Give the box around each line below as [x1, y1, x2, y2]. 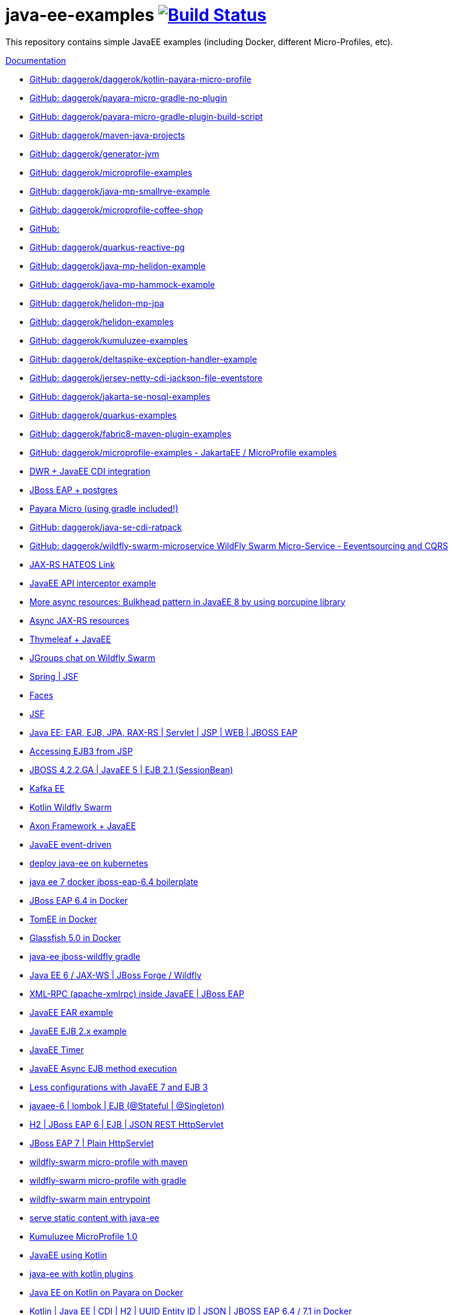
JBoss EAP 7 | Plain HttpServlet [29, 1137, 154, 1148]
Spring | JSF [29, 671, 78, 682]
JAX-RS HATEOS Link [29, 559, 116, 570]
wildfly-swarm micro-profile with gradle [29, 1175, 186, 1186]
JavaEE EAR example [29, 1007, 113, 1018]
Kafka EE [29, 783, 65, 794]
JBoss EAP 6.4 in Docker [29, 895, 128, 906]
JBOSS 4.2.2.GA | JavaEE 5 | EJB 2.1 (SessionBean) [29, 764, 233, 775]
